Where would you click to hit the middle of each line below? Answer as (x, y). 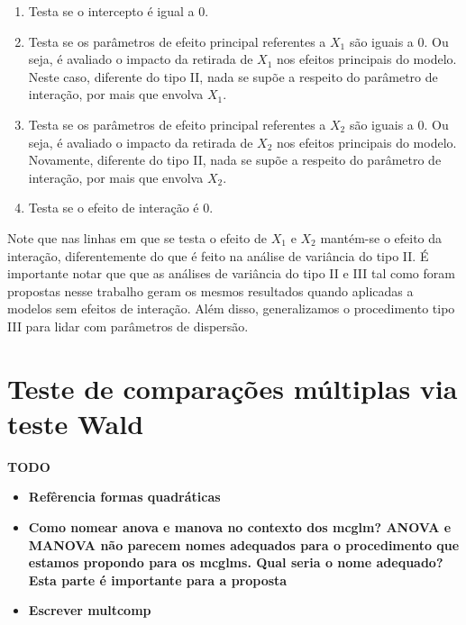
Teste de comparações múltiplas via (233, 388)
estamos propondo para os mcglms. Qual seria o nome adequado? (236, 562)
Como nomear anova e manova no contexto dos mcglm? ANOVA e (240, 527)
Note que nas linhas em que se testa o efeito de (137, 237)
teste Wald (76, 423)
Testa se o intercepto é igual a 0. (119, 11)
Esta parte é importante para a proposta (158, 580)
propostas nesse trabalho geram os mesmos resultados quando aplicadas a (210, 290)
